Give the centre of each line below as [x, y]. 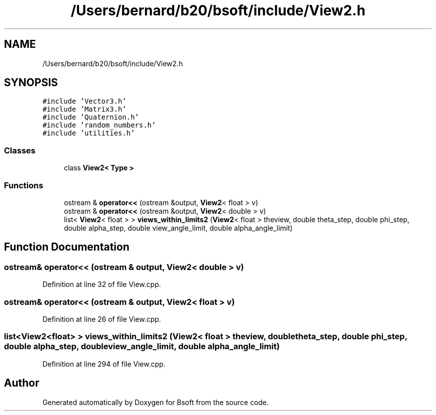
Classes [20, 150]
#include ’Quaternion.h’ [91, 117]
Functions [24, 185]
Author [22, 383]
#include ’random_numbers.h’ [99, 125]
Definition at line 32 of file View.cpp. [102, 284]
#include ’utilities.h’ [89, 133]
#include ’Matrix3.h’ [84, 109]
